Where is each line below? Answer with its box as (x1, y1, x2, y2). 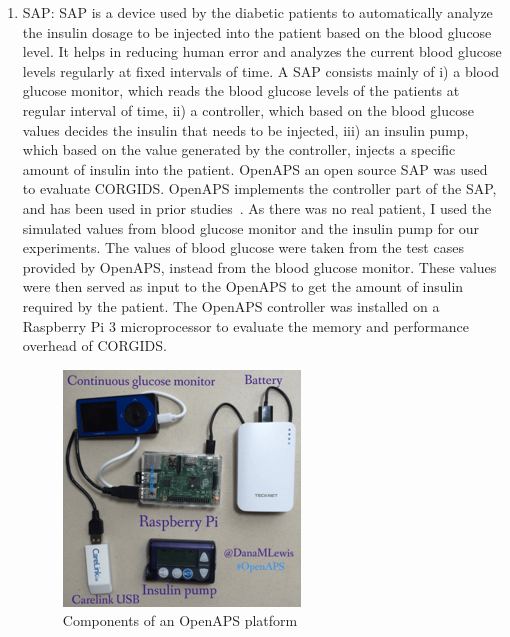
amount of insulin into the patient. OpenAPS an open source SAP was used (22, 158, 488, 179)
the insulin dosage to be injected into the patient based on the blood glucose (22, 21, 492, 42)
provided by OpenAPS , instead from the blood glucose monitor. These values (22, 256, 497, 277)
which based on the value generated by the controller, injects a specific (22, 139, 456, 160)
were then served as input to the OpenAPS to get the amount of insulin (22, 276, 464, 297)
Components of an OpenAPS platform (62, 610, 298, 631)
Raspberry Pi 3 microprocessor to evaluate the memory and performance (22, 315, 469, 336)
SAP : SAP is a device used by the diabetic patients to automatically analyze (22, 2, 493, 22)
